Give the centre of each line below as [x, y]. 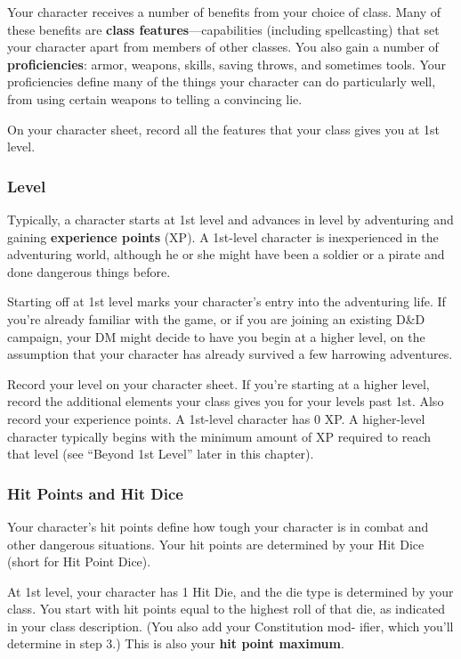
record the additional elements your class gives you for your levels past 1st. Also [226, 401]
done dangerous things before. [89, 271]
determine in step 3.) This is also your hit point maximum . [176, 643]
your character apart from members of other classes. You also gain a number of [223, 47]
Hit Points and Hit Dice [95, 493]
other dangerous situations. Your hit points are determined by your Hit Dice [216, 544]
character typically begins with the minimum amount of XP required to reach [219, 436]
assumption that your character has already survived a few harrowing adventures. [230, 354]
